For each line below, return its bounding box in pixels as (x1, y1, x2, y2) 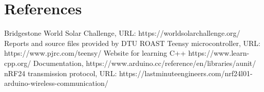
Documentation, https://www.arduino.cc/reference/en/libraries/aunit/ (33, 57, 256, 68)
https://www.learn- (188, 48, 250, 58)
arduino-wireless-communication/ (4, 78, 108, 88)
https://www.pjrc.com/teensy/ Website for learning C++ (4, 48, 186, 58)
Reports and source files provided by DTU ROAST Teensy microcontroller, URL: (4, 37, 260, 48)
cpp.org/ (4, 57, 31, 68)
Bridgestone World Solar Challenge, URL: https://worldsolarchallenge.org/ (4, 28, 240, 38)
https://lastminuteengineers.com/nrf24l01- (119, 67, 253, 78)
